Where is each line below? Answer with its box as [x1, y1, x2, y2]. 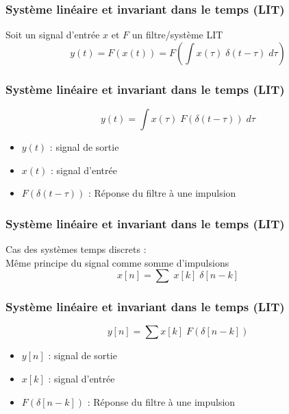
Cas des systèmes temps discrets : [5, 242, 147, 256]
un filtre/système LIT [131, 27, 223, 42]
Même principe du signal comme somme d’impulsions [5, 255, 229, 269]
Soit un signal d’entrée [5, 27, 100, 42]
